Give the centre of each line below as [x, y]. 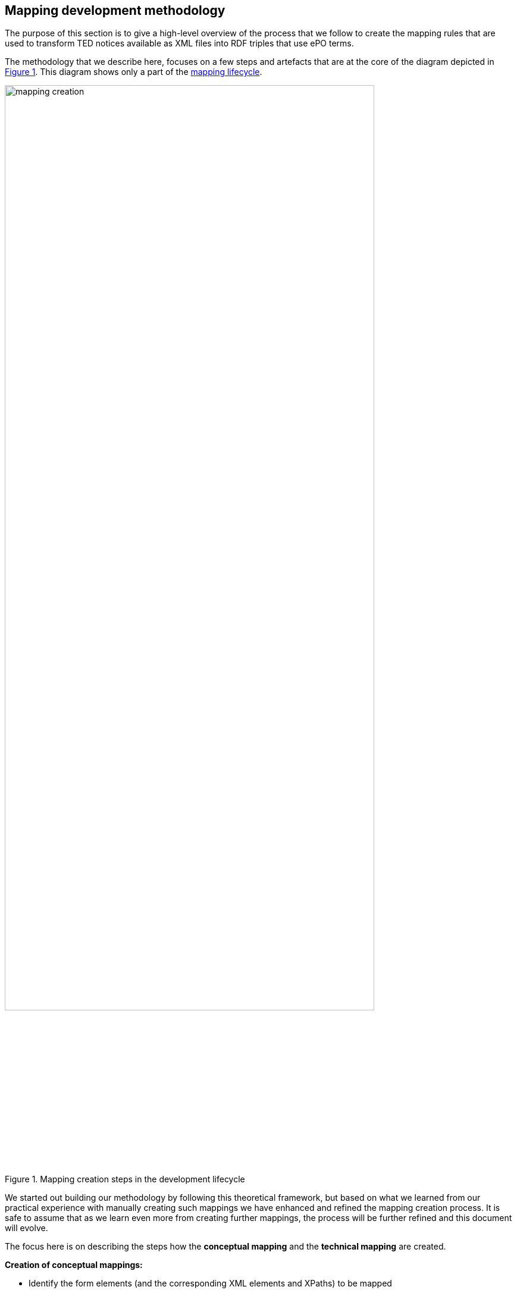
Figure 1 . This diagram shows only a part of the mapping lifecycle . [134, 72]
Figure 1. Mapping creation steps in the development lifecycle [125, 1179]
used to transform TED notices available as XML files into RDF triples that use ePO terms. [179, 43]
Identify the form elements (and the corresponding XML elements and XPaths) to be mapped [210, 1283]
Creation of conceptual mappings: [74, 1264]
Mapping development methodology [115, 10]
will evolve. [26, 1228]
